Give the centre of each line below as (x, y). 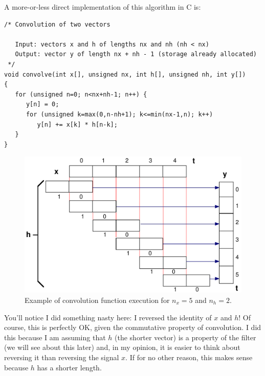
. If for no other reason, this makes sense (189, 357)
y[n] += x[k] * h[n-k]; (77, 124)
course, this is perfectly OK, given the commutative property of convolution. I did (133, 327)
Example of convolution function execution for (97, 300)
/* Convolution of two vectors (57, 24)
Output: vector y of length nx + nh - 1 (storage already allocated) (136, 54)
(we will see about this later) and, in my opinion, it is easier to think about (122, 347)
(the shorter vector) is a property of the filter (185, 337)
